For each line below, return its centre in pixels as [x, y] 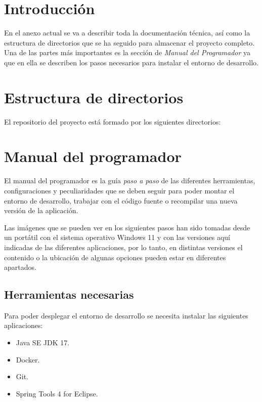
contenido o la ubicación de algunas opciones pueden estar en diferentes [115, 257]
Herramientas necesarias [69, 294]
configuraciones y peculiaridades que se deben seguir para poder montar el [119, 190]
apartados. [20, 267]
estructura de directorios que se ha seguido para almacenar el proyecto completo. [129, 42]
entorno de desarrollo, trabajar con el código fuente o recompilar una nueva [121, 200]
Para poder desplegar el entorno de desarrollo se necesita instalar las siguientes [126, 315]
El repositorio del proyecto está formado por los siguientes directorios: [113, 121]
